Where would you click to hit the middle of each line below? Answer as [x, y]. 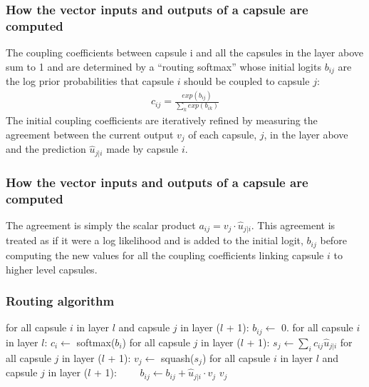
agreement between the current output [90, 134]
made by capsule [142, 149]
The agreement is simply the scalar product [101, 225]
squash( [178, 357]
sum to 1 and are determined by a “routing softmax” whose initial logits [163, 66]
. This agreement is [293, 225]
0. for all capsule [317, 327]
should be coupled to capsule [247, 81]
